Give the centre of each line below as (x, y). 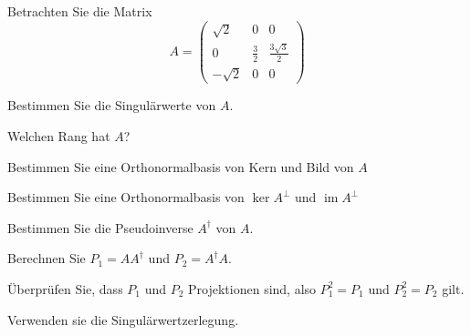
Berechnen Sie (47, 258)
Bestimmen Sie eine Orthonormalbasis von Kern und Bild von (181, 166)
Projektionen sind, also (252, 288)
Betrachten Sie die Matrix (80, 11)
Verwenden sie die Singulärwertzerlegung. (123, 319)
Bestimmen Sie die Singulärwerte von (112, 105)
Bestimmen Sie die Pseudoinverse (100, 227)
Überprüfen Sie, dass (65, 288)
